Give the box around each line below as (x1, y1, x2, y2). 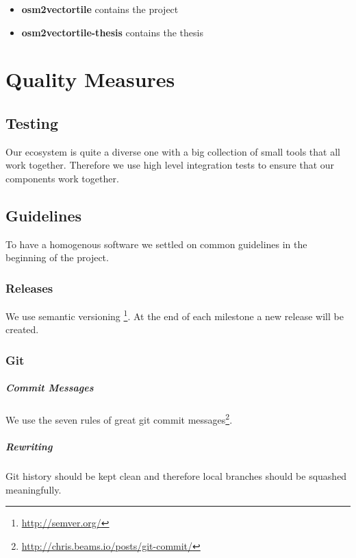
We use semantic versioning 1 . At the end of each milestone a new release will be (5, 307, 344, 323)
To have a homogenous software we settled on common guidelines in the (5, 236, 307, 251)
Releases (5, 279, 53, 296)
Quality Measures (5, 65, 175, 93)
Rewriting (5, 439, 53, 454)
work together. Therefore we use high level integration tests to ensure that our (5, 158, 335, 172)
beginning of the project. (5, 250, 109, 265)
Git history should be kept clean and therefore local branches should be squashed (5, 469, 347, 483)
